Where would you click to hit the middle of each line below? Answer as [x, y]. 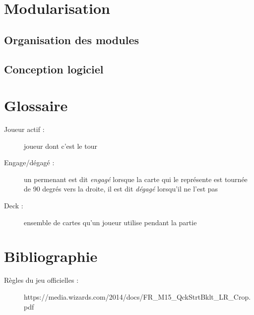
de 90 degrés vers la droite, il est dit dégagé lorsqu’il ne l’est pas [121, 189]
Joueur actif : [24, 129]
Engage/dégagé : [29, 162]
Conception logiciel [54, 69]
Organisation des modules [71, 39]
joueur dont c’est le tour [61, 146]
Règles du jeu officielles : [41, 280]
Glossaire [36, 105]
